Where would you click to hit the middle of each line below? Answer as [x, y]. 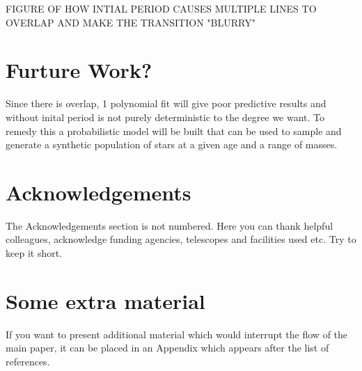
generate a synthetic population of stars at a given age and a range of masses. [172, 144]
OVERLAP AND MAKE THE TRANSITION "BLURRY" [131, 22]
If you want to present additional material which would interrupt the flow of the [177, 334]
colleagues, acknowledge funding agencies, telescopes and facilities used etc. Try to [181, 239]
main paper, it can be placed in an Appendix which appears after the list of [167, 348]
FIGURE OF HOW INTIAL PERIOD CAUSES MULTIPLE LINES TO [161, 8]
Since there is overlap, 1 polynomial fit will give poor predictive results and [166, 103]
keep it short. [34, 253]
